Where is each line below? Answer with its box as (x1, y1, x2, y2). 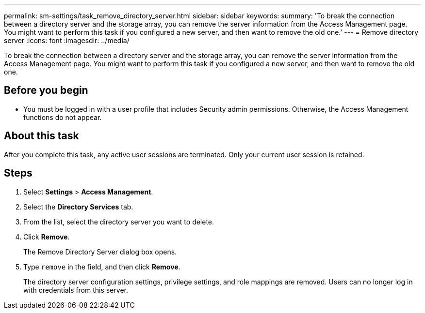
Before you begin (4, 84, 88, 97)
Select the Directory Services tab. (23, 202, 133, 211)
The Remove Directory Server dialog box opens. (23, 247, 177, 256)
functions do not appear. (23, 113, 102, 121)
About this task (4, 130, 79, 142)
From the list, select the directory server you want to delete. (23, 217, 214, 226)
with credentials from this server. (23, 285, 129, 294)
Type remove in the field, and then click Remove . (23, 262, 180, 271)
